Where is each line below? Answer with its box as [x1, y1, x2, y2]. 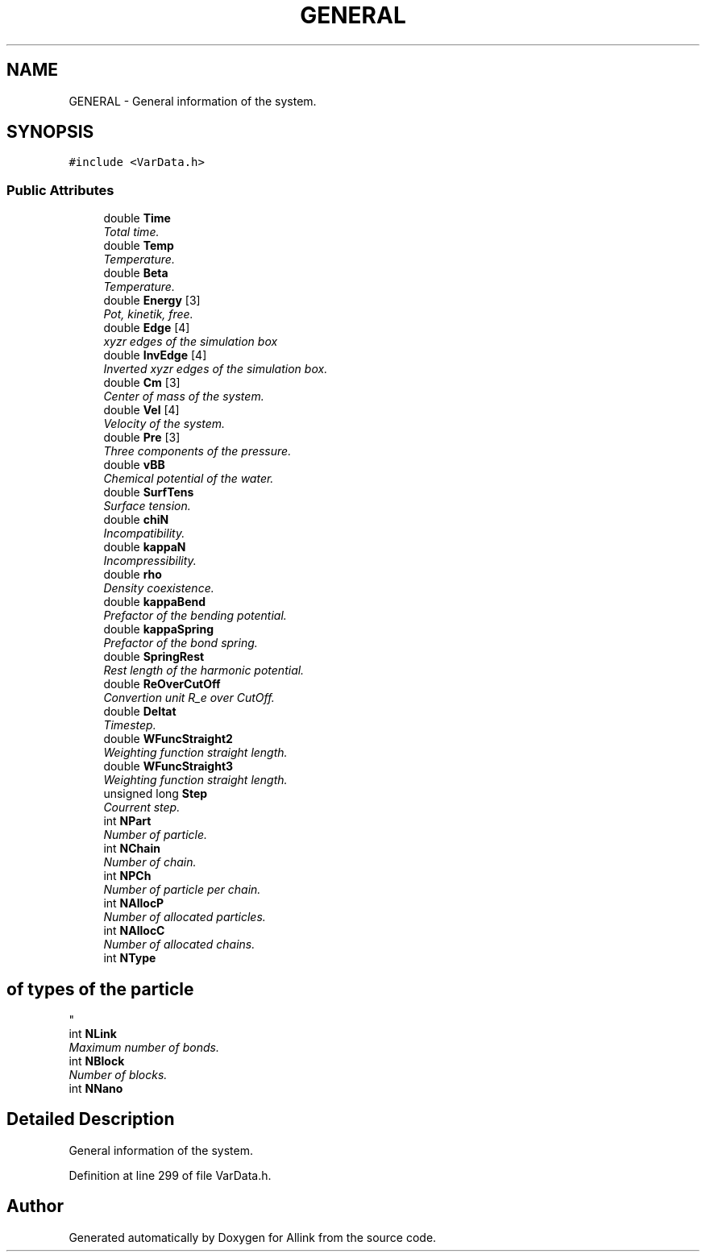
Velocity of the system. [103, 417, 226, 431]
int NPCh [103, 869, 152, 883]
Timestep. [103, 718, 156, 733]
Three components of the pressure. [103, 444, 292, 459]
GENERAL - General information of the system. [69, 93, 317, 108]
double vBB [103, 458, 165, 472]
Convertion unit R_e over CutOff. [103, 691, 275, 705]
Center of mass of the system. [103, 389, 264, 404]
